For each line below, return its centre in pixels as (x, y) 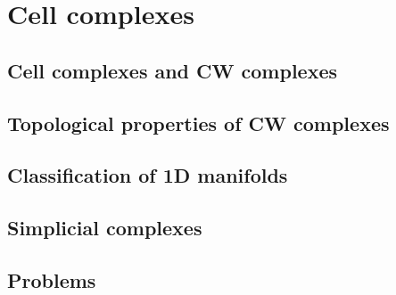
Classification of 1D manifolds (148, 175)
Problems (52, 279)
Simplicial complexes (105, 228)
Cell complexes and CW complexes (172, 70)
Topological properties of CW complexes (198, 123)
